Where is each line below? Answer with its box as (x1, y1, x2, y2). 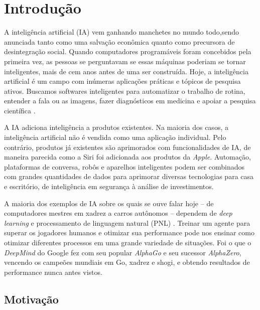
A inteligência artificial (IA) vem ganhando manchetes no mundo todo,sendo (4, 27, 239, 37)
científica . (4, 105, 36, 115)
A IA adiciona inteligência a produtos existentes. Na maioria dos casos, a (4, 122, 228, 132)
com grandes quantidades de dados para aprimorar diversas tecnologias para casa (4, 171, 254, 182)
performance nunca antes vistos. (4, 266, 102, 277)
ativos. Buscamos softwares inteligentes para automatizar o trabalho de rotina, (4, 85, 245, 96)
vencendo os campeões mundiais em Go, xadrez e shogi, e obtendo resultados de (4, 257, 250, 267)
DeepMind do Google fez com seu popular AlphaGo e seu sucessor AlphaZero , (4, 247, 241, 257)
